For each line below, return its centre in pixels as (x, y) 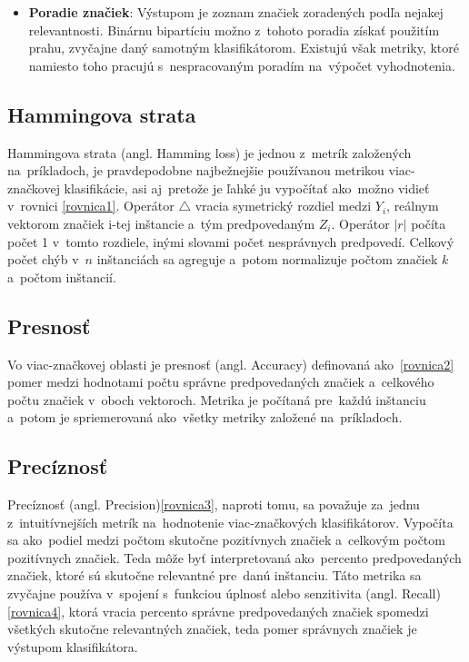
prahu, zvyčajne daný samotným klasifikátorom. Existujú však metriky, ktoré (244, 48)
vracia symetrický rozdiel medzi (283, 206)
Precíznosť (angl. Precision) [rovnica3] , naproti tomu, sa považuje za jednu (214, 504)
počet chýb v (43, 259)
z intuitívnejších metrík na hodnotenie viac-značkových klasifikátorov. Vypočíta (230, 522)
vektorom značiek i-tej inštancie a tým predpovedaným (161, 223)
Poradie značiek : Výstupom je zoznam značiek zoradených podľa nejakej (236, 12)
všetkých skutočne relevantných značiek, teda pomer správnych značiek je (212, 629)
